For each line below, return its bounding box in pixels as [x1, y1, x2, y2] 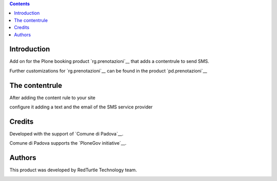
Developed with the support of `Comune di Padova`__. [9, 131, 124, 137]
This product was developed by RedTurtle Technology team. [9, 167, 137, 173]
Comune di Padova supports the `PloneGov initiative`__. [9, 140, 127, 146]
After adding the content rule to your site [9, 95, 96, 101]
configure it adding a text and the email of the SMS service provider [9, 104, 153, 110]
